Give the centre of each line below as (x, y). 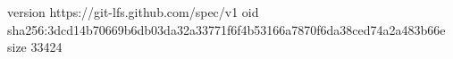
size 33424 (35, 47)
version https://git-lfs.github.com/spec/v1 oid (133, 12)
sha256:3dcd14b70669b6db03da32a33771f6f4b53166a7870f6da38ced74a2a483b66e (226, 29)
